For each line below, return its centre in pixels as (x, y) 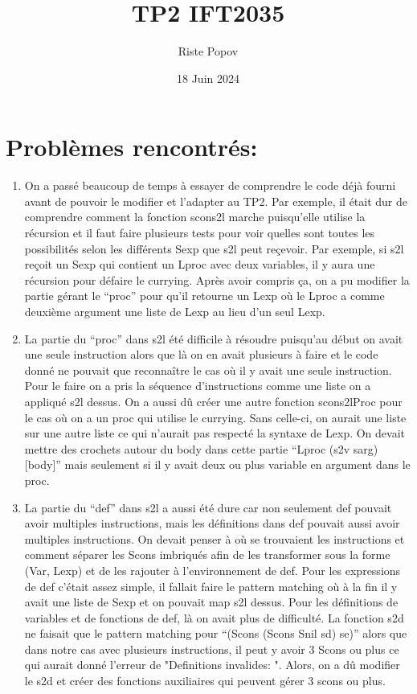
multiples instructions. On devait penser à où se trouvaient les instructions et (215, 538)
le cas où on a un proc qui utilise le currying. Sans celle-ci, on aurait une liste (215, 417)
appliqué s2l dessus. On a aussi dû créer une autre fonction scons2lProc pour (213, 401)
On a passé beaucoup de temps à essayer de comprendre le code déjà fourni (210, 185)
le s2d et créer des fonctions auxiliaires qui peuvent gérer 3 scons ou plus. (205, 681)
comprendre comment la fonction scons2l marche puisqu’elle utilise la (195, 217)
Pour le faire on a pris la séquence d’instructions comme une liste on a (198, 386)
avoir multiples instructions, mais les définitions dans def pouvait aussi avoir (212, 523)
